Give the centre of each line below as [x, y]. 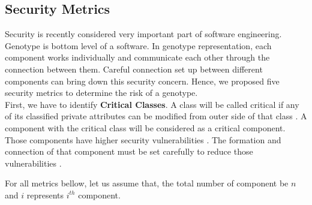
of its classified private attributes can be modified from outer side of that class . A [156, 116]
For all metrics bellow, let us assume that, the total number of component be [147, 183]
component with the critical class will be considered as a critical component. [145, 127]
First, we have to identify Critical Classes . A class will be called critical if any [152, 104]
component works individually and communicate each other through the [137, 57]
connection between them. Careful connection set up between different [134, 69]
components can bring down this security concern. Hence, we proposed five [142, 81]
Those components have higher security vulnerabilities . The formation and [143, 139]
